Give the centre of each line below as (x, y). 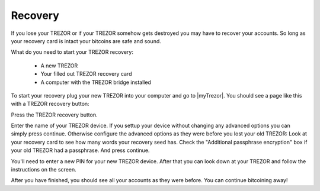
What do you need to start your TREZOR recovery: (72, 52)
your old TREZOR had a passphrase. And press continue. (80, 150)
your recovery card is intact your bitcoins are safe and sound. (86, 41)
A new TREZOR (59, 66)
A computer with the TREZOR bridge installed (96, 82)
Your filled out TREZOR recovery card (86, 74)
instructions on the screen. (44, 170)
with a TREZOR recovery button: (50, 104)
